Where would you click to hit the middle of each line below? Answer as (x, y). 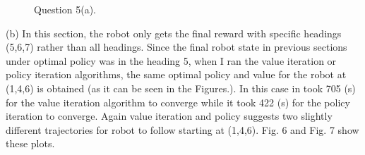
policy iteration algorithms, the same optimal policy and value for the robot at (176, 74)
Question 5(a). (65, 9)
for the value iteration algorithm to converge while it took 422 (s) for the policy (178, 102)
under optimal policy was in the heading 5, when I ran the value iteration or (171, 60)
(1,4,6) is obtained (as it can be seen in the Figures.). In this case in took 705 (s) (181, 88)
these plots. (30, 143)
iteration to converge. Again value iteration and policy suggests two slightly (169, 116)
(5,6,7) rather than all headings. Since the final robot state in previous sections (176, 47)
